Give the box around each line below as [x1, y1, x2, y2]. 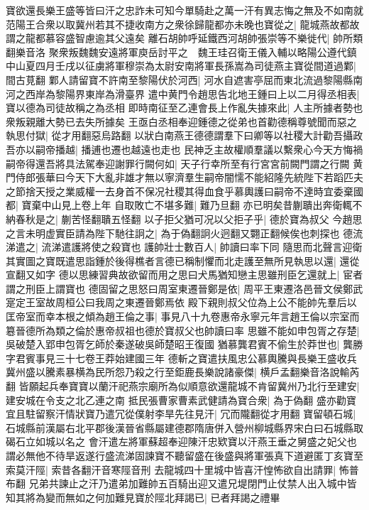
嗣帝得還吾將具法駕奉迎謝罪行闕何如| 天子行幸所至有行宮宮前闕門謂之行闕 [6, 156, 350, 170]
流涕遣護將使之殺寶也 [41, 239, 141, 254]
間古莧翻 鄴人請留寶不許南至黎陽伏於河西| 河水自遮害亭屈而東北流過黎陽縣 [6, 72, 353, 87]
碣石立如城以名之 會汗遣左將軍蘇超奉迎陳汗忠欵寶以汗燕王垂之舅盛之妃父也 [6, 434, 357, 449]
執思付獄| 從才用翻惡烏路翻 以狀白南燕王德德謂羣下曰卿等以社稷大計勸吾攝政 [6, 128, 363, 143]
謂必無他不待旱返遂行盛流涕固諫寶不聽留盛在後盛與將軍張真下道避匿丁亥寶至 [6, 448, 363, 462]
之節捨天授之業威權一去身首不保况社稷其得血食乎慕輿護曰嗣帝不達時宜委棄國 [6, 183, 363, 198]
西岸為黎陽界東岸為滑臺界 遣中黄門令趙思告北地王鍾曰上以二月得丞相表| [25, 86, 360, 101]
